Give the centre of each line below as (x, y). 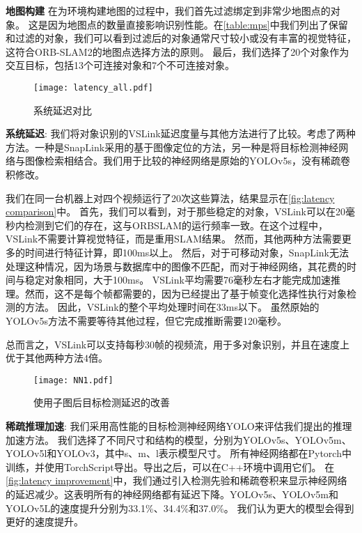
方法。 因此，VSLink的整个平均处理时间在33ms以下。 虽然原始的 (172, 307)
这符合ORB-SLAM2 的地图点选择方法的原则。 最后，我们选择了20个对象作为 (178, 51)
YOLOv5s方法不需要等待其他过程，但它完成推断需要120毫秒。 (146, 320)
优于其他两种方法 (45, 358)
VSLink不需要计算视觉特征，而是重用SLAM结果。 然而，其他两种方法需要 (174, 239)
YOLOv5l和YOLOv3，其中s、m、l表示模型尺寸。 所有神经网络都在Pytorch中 (179, 453)
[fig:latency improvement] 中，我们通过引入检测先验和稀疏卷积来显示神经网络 (176, 480)
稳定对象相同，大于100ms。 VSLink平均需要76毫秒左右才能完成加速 (178, 280)
